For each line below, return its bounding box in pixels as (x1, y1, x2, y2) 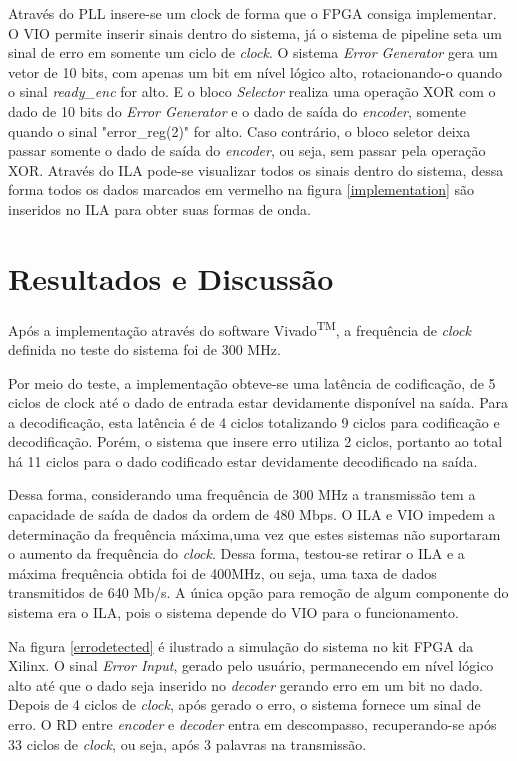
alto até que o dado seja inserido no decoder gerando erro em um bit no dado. (8, 674, 483, 695)
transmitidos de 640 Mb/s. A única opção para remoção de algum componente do (8, 582, 509, 603)
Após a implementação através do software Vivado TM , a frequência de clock (8, 316, 471, 340)
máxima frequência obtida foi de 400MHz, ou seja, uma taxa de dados (8, 562, 437, 583)
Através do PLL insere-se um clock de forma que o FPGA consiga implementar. (8, 3, 497, 23)
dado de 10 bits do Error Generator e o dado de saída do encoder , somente (8, 100, 467, 121)
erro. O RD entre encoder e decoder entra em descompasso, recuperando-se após (8, 714, 497, 734)
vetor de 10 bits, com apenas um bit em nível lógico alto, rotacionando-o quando (8, 61, 503, 82)
